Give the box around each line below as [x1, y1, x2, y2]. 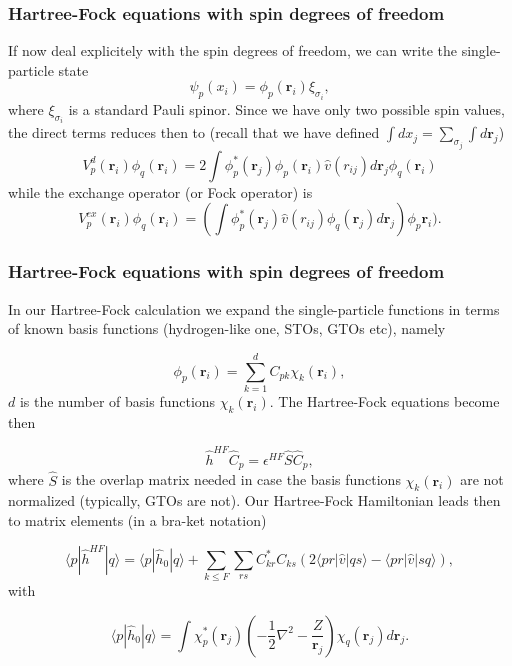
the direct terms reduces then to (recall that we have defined [8, 122, 380, 143]
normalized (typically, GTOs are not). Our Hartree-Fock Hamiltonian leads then [8, 490, 501, 511]
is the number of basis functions [19, 390, 216, 411]
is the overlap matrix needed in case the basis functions [61, 469, 401, 490]
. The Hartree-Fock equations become [269, 390, 500, 411]
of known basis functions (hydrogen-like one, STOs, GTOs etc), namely [8, 318, 446, 339]
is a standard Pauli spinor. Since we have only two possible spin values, [68, 98, 506, 119]
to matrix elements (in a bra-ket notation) [8, 510, 267, 531]
